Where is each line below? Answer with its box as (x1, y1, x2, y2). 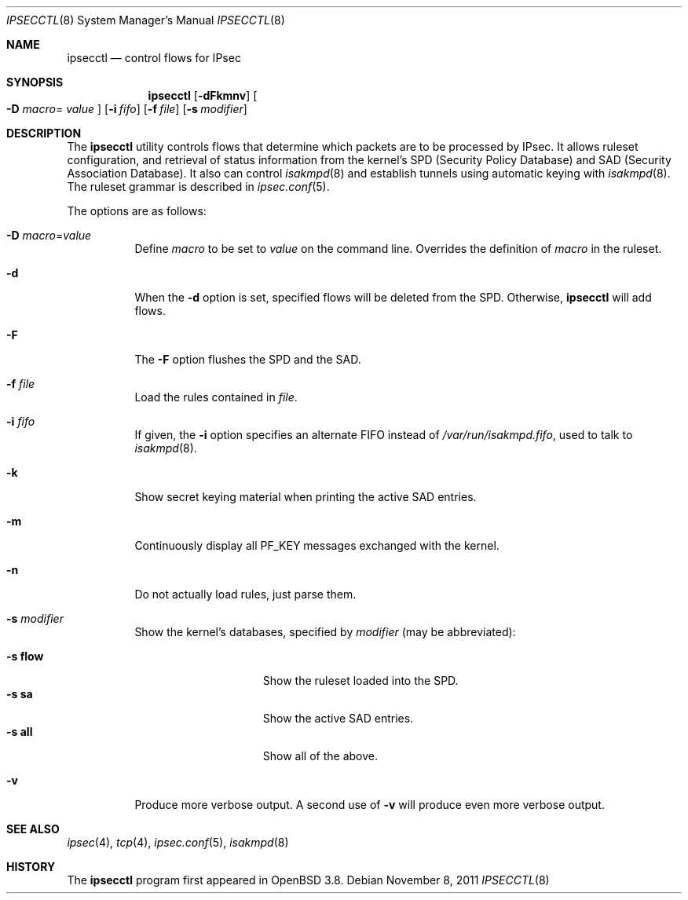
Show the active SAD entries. (262, 712, 414, 725)
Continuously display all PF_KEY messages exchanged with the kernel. (134, 539, 500, 552)
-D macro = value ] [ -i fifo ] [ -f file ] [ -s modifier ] (6, 102, 247, 115)
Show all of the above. (262, 749, 378, 763)
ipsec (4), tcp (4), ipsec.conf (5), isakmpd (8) (67, 836, 289, 849)
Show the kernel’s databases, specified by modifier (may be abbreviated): (134, 625, 516, 638)
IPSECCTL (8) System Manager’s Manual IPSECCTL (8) (6, 13, 285, 27)
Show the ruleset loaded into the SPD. (262, 674, 459, 687)
